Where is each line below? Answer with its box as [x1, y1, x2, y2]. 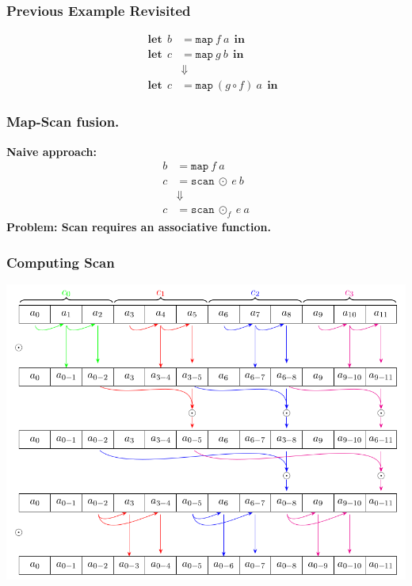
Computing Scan [6, 252, 115, 272]
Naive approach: [6, 143, 97, 159]
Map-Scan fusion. [6, 112, 120, 131]
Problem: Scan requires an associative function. [6, 219, 271, 235]
